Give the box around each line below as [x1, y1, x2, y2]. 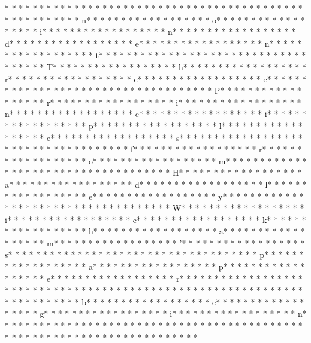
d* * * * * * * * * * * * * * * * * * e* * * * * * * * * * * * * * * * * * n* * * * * [5, 37, 302, 49]
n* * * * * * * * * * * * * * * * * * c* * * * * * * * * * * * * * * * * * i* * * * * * [5, 107, 307, 120]
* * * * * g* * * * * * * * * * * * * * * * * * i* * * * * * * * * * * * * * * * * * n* [5, 307, 307, 320]
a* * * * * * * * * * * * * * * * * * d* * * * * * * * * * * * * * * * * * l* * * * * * [5, 177, 307, 190]
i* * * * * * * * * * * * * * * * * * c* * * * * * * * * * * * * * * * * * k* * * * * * [5, 213, 306, 225]
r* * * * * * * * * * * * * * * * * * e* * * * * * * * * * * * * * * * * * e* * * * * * [5, 72, 307, 85]
